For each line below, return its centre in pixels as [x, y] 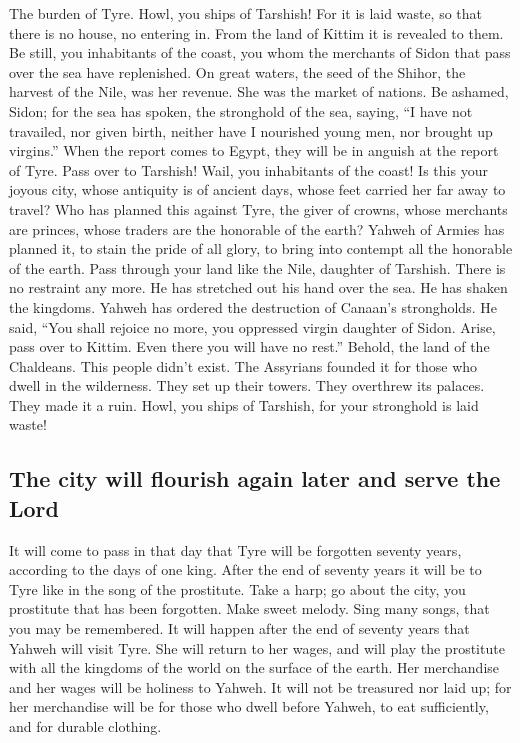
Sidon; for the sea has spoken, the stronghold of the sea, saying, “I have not [241, 110]
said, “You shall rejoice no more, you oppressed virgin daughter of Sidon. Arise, [252, 326]
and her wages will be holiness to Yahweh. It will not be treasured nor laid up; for [260, 686]
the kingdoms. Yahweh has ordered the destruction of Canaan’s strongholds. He [253, 306]
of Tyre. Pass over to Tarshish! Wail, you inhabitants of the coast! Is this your [248, 169]
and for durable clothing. [85, 726]
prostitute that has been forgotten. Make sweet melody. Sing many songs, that [249, 608]
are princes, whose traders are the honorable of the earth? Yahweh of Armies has [257, 228]
